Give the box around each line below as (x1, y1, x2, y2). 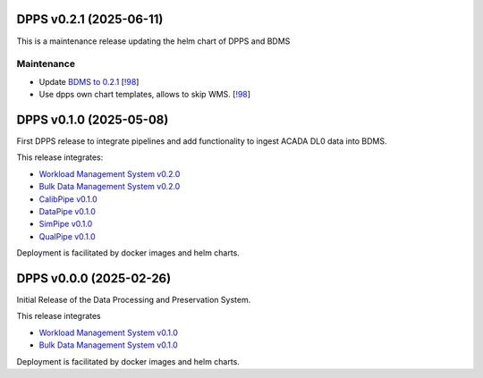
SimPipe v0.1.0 (38, 219, 93, 230)
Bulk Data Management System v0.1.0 (38, 340, 178, 350)
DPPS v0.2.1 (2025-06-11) (16, 12, 164, 27)
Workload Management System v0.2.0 (38, 168, 181, 179)
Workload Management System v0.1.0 (38, 327, 178, 338)
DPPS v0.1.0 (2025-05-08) (16, 112, 169, 127)
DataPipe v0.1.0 (38, 206, 96, 216)
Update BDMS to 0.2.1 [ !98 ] (38, 76, 140, 87)
